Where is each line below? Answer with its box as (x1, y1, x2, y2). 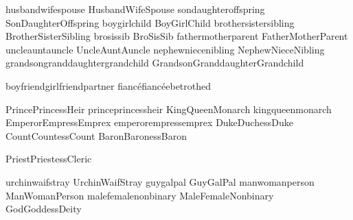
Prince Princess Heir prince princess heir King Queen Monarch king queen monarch (5, 101, 332, 116)
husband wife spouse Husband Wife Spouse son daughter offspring (5, 2, 265, 16)
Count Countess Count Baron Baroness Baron (5, 128, 187, 143)
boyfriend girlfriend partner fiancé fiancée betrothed (5, 78, 212, 93)
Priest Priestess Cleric (5, 151, 92, 166)
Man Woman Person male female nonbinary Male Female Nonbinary (5, 188, 274, 202)
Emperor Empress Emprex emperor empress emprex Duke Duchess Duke (5, 115, 293, 130)
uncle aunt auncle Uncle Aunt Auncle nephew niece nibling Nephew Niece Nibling (5, 42, 325, 56)
